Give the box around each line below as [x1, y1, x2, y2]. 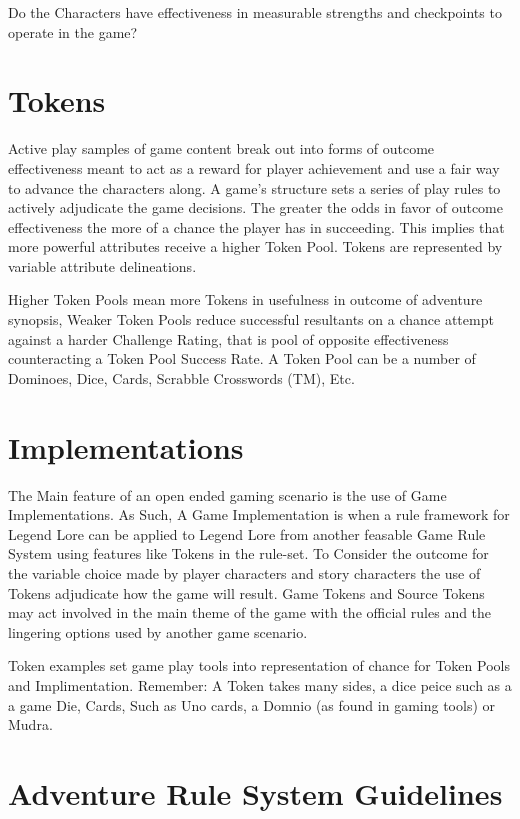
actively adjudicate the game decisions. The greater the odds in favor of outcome [8, 197, 503, 218]
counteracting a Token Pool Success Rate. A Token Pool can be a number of [8, 348, 476, 369]
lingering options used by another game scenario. [8, 621, 308, 642]
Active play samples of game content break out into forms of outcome [8, 138, 435, 159]
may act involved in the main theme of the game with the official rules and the [8, 602, 492, 623]
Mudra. [8, 714, 53, 735]
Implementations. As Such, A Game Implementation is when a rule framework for [8, 504, 510, 525]
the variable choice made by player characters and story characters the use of [8, 562, 481, 583]
